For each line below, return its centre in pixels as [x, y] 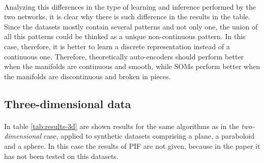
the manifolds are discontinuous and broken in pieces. [87, 76]
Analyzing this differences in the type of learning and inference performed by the [130, 6]
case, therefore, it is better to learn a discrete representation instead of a [117, 46]
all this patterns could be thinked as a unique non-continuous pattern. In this [125, 36]
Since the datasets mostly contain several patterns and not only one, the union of [131, 26]
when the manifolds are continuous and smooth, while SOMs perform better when [132, 66]
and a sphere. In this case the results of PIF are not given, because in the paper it [132, 145]
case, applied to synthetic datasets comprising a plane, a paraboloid [149, 136]
